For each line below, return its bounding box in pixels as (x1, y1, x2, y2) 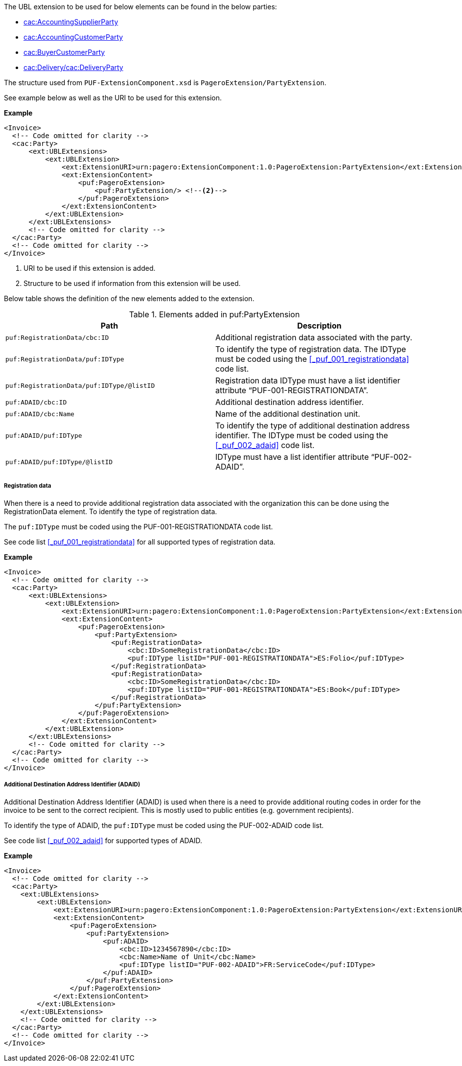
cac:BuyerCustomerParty (23, 48, 105, 56)
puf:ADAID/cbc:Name (5, 410, 74, 418)
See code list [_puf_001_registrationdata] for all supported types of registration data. (4, 537, 276, 546)
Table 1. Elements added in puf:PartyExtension (129, 309, 300, 319)
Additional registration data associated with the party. (215, 332, 413, 342)
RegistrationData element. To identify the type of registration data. (4, 507, 217, 516)
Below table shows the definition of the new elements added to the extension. (4, 294, 254, 303)
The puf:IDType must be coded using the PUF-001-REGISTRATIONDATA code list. (4, 522, 273, 531)
